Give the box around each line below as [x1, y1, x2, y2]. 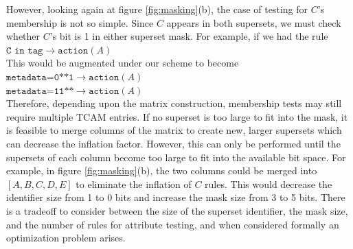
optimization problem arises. [6, 230, 126, 245]
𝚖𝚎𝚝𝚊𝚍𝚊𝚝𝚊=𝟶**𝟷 [6, 72, 74, 82]
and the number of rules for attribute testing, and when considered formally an [6, 217, 339, 231]
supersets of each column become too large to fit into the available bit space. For [6, 150, 346, 164]
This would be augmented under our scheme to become [6, 56, 239, 70]
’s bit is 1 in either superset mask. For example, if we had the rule [49, 29, 328, 43]
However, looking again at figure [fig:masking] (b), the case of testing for [6, 2, 308, 16]
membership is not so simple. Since [6, 15, 154, 29]
